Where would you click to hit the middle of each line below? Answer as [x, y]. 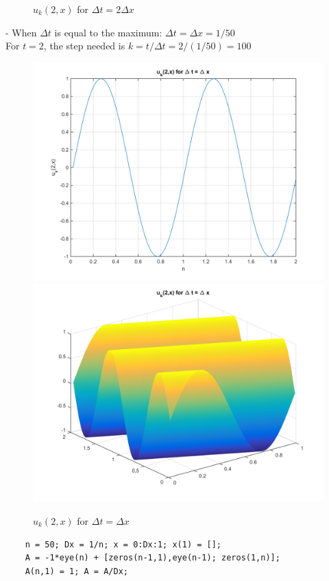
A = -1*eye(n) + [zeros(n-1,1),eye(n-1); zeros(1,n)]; [153, 558]
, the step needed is [84, 46]
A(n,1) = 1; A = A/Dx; [76, 571]
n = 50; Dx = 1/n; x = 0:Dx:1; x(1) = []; [123, 544]
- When [21, 32]
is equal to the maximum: [108, 32]
